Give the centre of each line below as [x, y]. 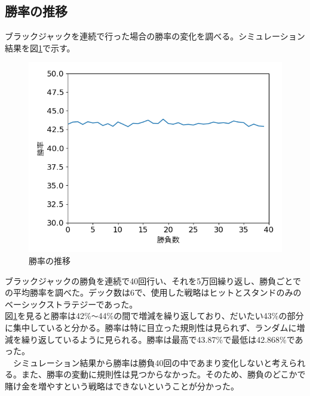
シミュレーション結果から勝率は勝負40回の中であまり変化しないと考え [151, 362]
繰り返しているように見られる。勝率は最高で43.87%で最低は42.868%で [158, 339]
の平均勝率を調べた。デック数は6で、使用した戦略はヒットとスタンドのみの [153, 292]
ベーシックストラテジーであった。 [71, 304]
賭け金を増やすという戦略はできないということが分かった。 [122, 386]
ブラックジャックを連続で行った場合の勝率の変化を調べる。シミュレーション [155, 36]
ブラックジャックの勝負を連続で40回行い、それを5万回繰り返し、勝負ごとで [153, 280]
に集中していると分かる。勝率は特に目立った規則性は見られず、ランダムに [151, 328]
